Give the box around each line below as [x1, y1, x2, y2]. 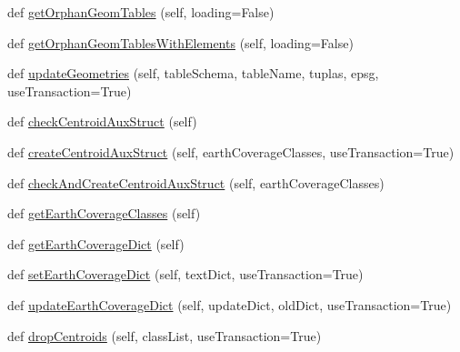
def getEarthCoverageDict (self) [7, 234, 185, 253]
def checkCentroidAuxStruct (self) [7, 112, 197, 131]
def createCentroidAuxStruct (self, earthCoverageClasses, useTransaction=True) [7, 142, 455, 161]
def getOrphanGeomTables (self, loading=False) [7, 3, 275, 21]
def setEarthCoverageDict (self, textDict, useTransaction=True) [7, 265, 364, 284]
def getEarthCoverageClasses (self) [7, 204, 201, 223]
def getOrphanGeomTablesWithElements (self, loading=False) [7, 33, 354, 52]
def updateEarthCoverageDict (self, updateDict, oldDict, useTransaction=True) [7, 295, 452, 314]
